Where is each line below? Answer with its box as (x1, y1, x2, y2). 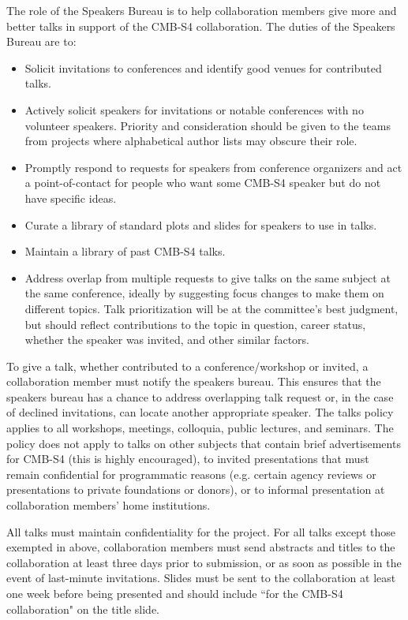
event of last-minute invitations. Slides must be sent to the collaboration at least (6, 570, 396, 586)
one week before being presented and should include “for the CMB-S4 (6, 585, 343, 601)
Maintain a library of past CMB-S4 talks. (24, 243, 226, 260)
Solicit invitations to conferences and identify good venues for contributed (24, 59, 382, 76)
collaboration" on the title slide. (6, 600, 159, 617)
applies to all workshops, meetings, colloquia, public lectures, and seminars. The (6, 420, 394, 436)
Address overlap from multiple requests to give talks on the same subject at (24, 269, 391, 286)
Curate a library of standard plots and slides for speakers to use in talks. (24, 216, 377, 233)
